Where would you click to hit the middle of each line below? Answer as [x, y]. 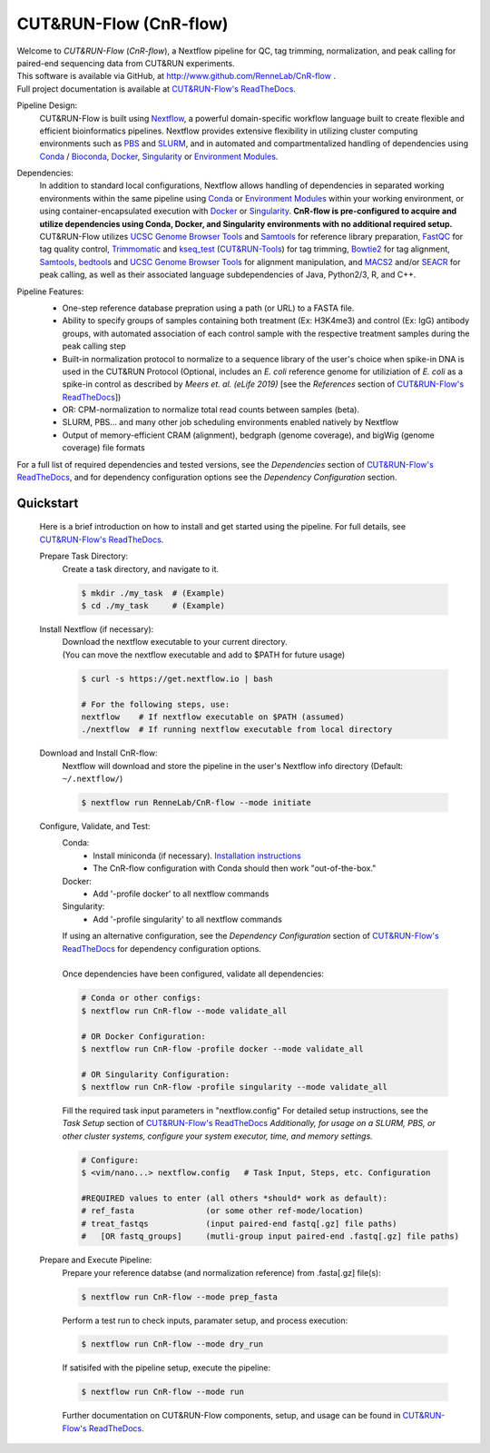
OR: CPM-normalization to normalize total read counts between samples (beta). [211, 410]
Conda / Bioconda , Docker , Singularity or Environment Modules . [159, 156]
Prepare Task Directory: [84, 556]
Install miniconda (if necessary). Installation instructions [197, 855]
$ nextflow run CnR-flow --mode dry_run [172, 1344]
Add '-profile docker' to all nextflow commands [181, 894]
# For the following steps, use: [156, 704]
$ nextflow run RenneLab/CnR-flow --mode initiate [196, 803]
